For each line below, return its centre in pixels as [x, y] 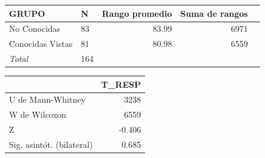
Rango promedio [137, 13]
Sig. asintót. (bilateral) [51, 144]
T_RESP [121, 84]
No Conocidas [35, 29]
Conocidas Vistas [41, 44]
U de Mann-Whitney [47, 99]
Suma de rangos [214, 13]
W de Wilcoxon [38, 114]
